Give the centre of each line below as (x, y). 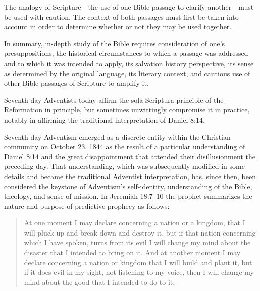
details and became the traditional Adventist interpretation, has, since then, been (130, 176)
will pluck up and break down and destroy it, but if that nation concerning (140, 232)
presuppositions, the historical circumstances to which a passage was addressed (126, 53)
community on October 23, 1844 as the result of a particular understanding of (125, 147)
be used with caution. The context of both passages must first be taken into (121, 16)
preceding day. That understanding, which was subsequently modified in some (124, 166)
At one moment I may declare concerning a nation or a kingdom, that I (135, 223)
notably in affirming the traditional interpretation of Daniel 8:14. (105, 119)
